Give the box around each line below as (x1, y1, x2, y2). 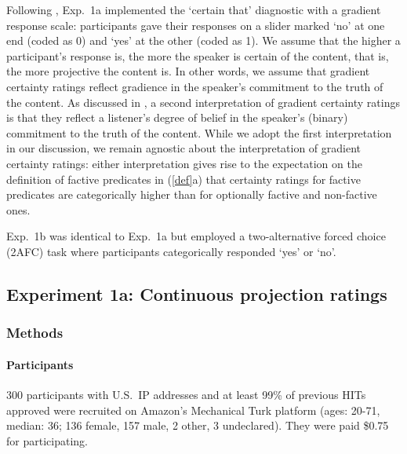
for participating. (6, 432, 88, 449)
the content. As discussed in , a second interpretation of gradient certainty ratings (6, 93, 400, 110)
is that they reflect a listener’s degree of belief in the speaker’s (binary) (6, 109, 348, 126)
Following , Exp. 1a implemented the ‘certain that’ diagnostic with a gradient (6, 2, 381, 17)
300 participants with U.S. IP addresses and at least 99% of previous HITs (6, 386, 366, 402)
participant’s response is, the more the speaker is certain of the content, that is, (6, 47, 389, 64)
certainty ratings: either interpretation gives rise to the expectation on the (6, 155, 362, 171)
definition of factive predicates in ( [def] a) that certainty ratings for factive (6, 170, 361, 187)
